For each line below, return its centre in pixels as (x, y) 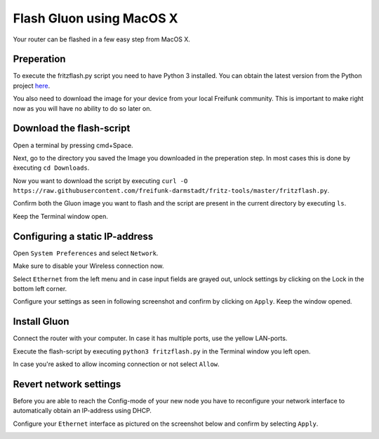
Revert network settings (67, 384)
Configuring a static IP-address (83, 236)
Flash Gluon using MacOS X (95, 18)
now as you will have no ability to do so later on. (82, 108)
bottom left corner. (40, 288)
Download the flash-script (72, 129)
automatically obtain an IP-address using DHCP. (82, 411)
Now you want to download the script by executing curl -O (100, 181)
